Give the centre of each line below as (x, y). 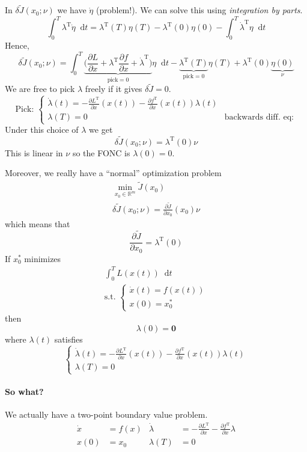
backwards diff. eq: (259, 117)
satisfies (68, 339)
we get (101, 130)
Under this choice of (42, 130)
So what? (24, 391)
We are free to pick (40, 89)
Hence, (17, 45)
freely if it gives (114, 89)
